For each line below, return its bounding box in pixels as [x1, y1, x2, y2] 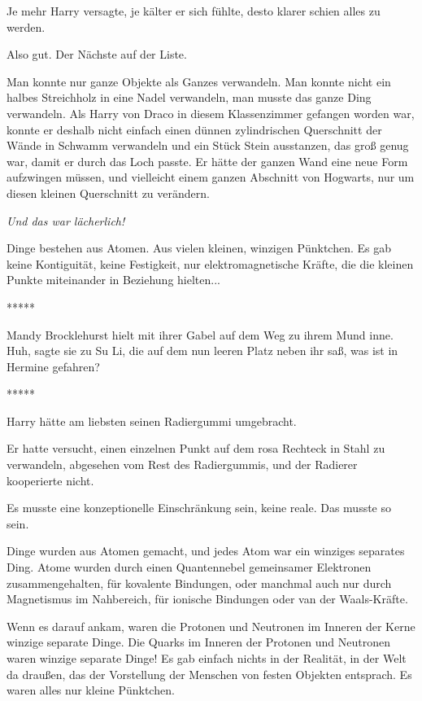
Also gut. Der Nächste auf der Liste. [7, 46, 187, 63]
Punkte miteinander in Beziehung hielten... [7, 271, 220, 288]
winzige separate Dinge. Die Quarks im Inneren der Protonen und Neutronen [7, 633, 390, 651]
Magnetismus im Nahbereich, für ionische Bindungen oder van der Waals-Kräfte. [7, 590, 408, 607]
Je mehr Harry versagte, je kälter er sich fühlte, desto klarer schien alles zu [7, 2, 381, 19]
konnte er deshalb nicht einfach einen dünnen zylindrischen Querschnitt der [7, 120, 382, 138]
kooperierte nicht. [7, 471, 94, 489]
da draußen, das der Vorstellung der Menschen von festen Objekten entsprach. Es [7, 665, 412, 682]
